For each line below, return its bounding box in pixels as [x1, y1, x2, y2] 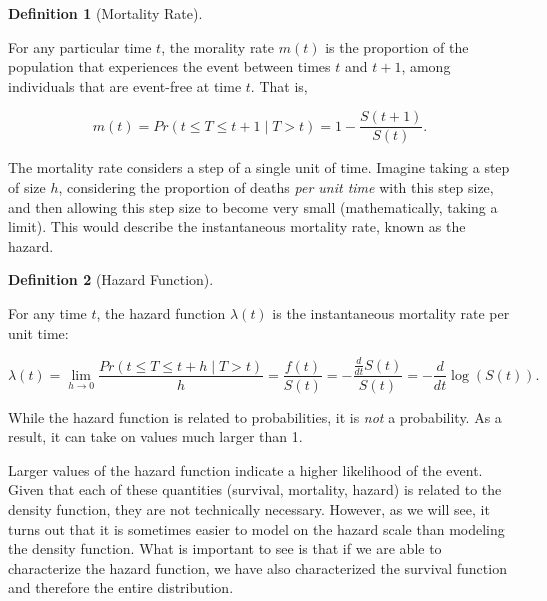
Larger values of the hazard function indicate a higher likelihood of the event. [8, 459, 483, 480]
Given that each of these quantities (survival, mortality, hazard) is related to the [8, 479, 502, 500]
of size [8, 177, 46, 198]
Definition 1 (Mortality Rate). [8, 3, 203, 23]
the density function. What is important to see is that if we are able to [8, 538, 442, 559]
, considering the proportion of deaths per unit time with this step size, [58, 177, 494, 198]
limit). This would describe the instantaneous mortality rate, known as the [8, 216, 466, 237]
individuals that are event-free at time [8, 75, 242, 96]
